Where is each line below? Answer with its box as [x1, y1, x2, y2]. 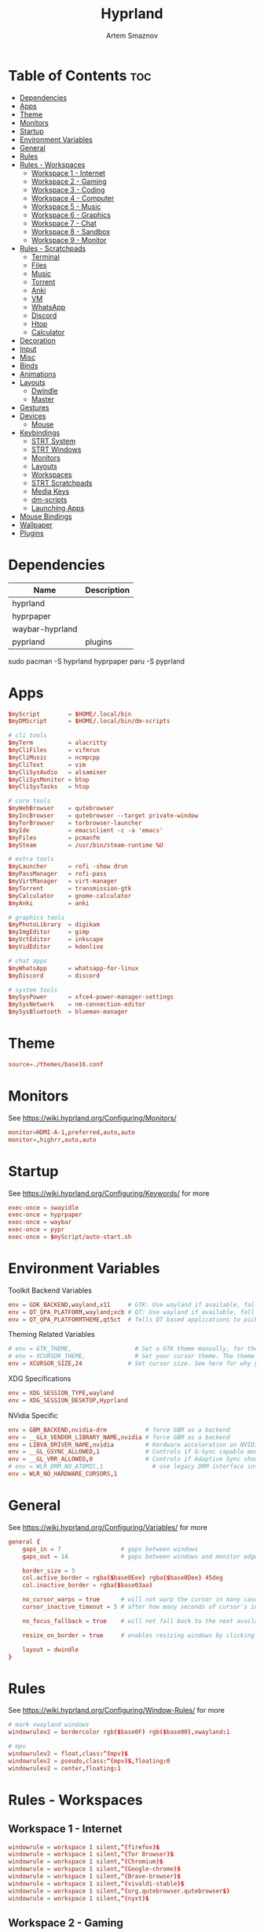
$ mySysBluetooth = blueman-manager [8, 1008, 128, 1016]
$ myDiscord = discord [8, 971, 101, 980]
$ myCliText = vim [8, 761, 86, 769]
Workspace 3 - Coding [31, 184, 105, 194]
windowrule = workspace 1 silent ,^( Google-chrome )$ [8, 1865, 181, 1873]
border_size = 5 [22, 1566, 76, 1575]
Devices [19, 411, 46, 420]
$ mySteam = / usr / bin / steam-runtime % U [8, 841, 163, 849]
